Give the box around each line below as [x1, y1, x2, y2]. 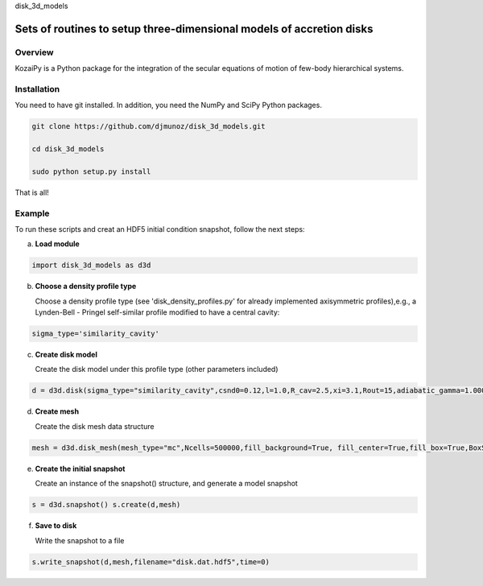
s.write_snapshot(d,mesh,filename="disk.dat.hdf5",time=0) [31, 557, 270, 567]
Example [14, 208, 50, 219]
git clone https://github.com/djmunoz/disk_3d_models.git [31, 122, 266, 131]
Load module [35, 239, 80, 249]
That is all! [14, 188, 50, 197]
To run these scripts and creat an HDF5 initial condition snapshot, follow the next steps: [14, 224, 305, 233]
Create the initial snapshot [35, 464, 126, 473]
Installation [14, 83, 60, 94]
